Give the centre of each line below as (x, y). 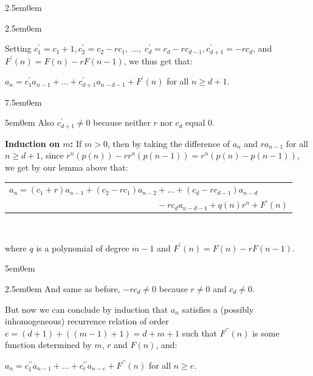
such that (200, 333)
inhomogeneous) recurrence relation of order (87, 321)
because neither (122, 122)
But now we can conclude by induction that (87, 309)
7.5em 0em (23, 102)
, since (52, 155)
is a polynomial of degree (83, 248)
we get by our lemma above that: (67, 167)
